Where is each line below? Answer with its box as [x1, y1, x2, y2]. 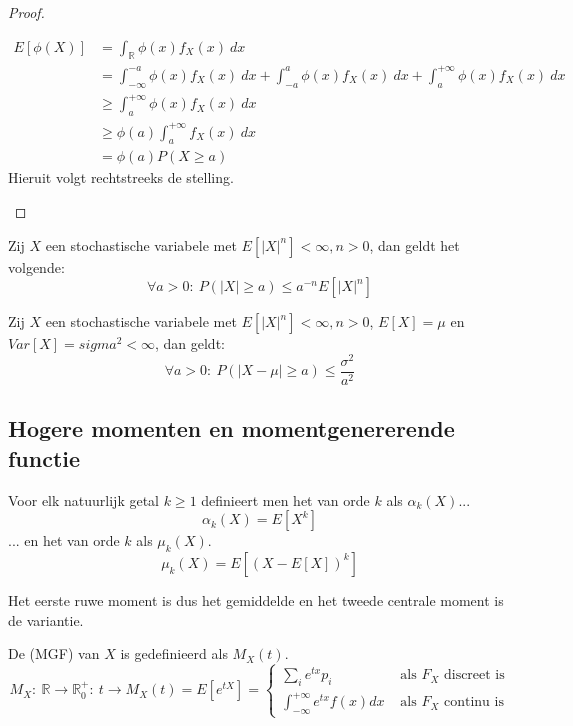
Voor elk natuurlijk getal [8, 489, 160, 510]
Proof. [8, 2, 45, 22]
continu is [443, 695, 504, 710]
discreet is [443, 668, 505, 683]
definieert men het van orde [201, 489, 370, 510]
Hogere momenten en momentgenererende [8, 413, 455, 444]
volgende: [8, 256, 65, 277]
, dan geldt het [369, 234, 460, 255]
